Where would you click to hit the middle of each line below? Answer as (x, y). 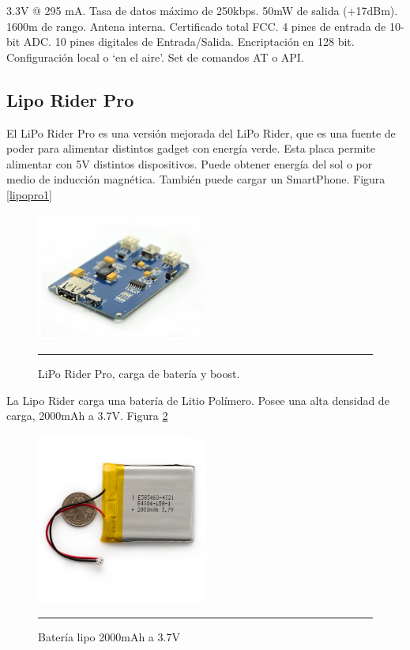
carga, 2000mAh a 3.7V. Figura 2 (87, 416)
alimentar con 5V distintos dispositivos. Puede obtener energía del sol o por (190, 163)
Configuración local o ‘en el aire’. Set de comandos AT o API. (155, 57)
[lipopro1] (30, 194)
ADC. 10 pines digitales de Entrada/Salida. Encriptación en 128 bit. (189, 42)
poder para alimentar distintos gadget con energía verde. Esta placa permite (191, 148)
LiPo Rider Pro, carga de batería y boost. (139, 374)
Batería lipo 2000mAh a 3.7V (109, 636)
